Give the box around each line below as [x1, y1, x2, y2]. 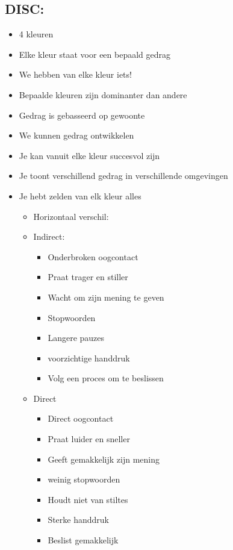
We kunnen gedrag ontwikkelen [19, 129, 134, 142]
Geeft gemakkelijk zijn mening [48, 452, 160, 465]
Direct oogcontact [48, 412, 114, 425]
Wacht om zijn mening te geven [48, 290, 164, 303]
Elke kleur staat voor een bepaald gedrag [19, 48, 171, 60]
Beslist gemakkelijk [48, 534, 119, 546]
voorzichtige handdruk [48, 351, 130, 364]
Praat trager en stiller [48, 270, 128, 283]
